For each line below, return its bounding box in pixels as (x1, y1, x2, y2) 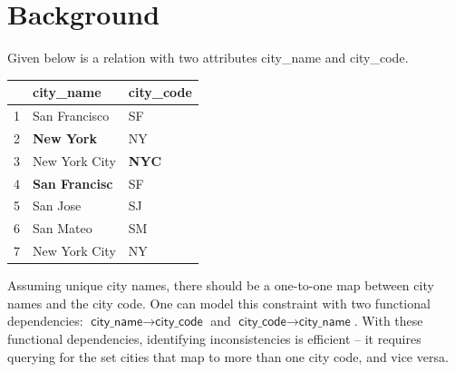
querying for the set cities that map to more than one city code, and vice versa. (7, 347, 449, 366)
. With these (353, 311, 423, 330)
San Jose (33, 196, 82, 215)
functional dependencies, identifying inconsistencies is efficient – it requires (7, 329, 421, 348)
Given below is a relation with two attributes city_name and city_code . (7, 48, 409, 67)
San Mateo (33, 219, 92, 238)
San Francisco (33, 106, 110, 125)
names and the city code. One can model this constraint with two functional (7, 293, 431, 312)
